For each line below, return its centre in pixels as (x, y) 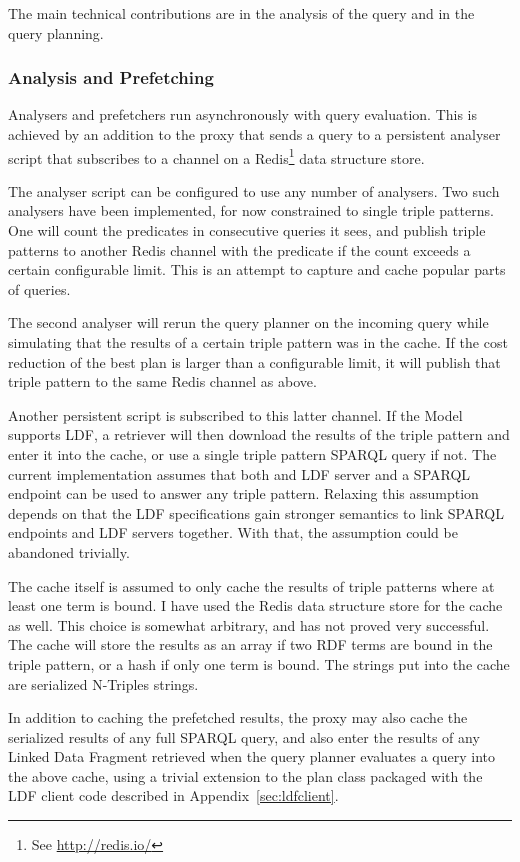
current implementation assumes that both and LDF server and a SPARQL (239, 473)
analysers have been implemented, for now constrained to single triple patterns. (251, 210)
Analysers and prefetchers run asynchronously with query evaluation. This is (243, 114)
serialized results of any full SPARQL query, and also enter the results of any (244, 736)
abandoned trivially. (69, 551)
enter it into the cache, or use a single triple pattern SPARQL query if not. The (252, 453)
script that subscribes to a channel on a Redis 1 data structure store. (216, 156)
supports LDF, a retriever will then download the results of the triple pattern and (259, 434)
